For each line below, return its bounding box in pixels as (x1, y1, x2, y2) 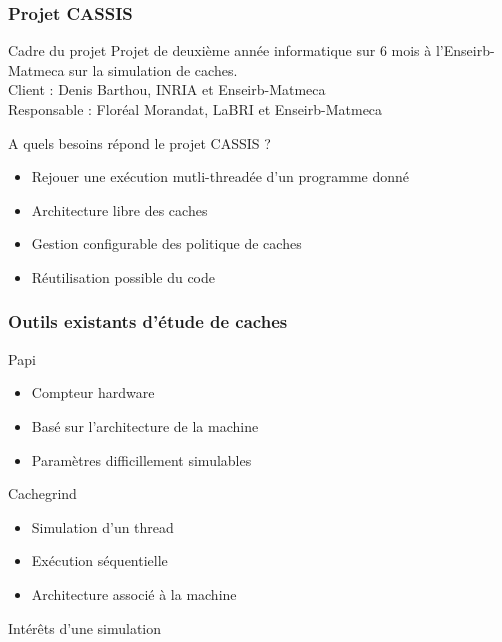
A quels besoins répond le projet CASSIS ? (8, 132, 271, 153)
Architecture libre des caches (31, 199, 208, 220)
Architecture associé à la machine (31, 583, 237, 604)
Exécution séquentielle (31, 550, 168, 571)
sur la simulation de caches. (69, 59, 238, 80)
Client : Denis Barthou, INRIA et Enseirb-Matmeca (8, 79, 326, 100)
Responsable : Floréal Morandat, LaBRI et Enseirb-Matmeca (8, 99, 383, 119)
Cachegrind (8, 483, 77, 504)
